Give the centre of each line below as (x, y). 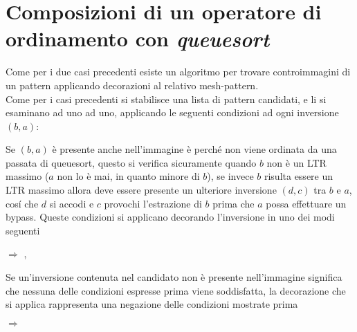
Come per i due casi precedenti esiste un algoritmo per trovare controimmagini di (178, 72)
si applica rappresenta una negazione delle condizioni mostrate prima (152, 304)
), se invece (230, 176)
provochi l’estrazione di (153, 203)
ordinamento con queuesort (138, 39)
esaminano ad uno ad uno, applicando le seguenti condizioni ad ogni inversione (172, 112)
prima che (234, 203)
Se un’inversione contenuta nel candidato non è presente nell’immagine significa (174, 277)
